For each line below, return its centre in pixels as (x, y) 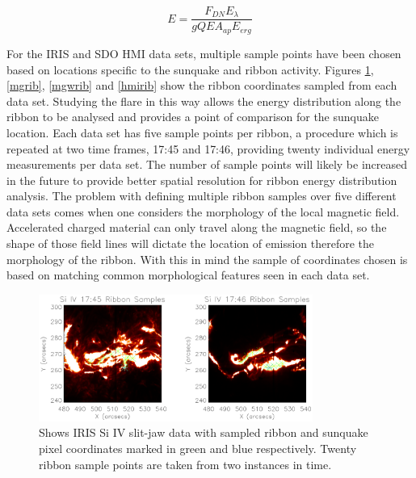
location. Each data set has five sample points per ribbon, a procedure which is (202, 132)
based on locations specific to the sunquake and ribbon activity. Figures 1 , (190, 69)
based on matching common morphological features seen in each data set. (188, 275)
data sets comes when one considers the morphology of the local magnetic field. (203, 211)
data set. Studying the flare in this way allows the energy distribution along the (204, 101)
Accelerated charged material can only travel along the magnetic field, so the (197, 227)
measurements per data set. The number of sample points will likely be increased (207, 164)
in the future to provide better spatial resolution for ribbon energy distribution (202, 180)
